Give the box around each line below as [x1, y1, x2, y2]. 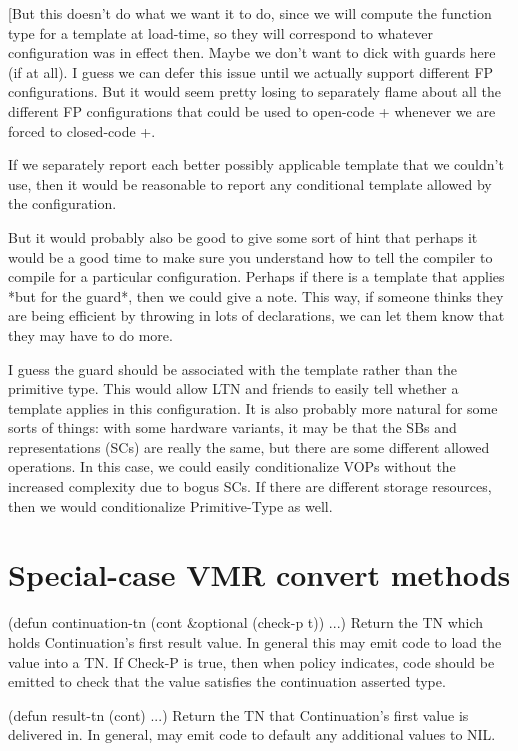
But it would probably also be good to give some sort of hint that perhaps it [8, 226, 478, 247]
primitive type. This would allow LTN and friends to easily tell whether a [8, 378, 459, 399]
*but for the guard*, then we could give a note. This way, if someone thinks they [8, 285, 504, 306]
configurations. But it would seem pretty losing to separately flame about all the [8, 81, 501, 102]
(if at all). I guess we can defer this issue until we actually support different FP [8, 61, 494, 82]
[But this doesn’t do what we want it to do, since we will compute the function [8, 3, 492, 23]
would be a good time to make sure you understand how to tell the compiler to [8, 246, 493, 267]
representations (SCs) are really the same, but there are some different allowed [8, 436, 490, 457]
